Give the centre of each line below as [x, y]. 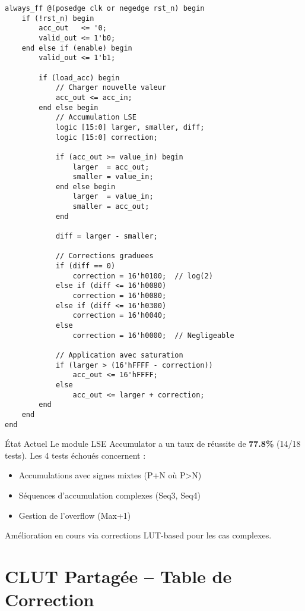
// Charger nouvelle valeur [111, 88]
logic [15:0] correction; [107, 137]
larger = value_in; [113, 197]
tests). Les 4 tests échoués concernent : [75, 455]
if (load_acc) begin [79, 78]
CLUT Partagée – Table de [118, 576]
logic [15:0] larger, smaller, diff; [130, 127]
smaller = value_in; [113, 177]
